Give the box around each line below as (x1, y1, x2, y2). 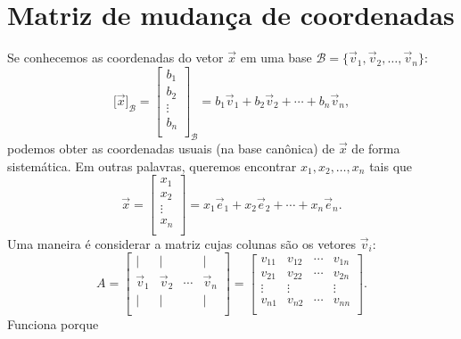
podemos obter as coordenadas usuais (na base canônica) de (7, 139, 335, 158)
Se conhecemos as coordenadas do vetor (7, 48, 224, 67)
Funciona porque (7, 315, 99, 334)
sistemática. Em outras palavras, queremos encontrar (7, 156, 297, 175)
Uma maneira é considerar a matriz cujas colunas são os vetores (7, 234, 357, 252)
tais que (369, 156, 413, 175)
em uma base (240, 48, 312, 67)
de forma (351, 139, 400, 158)
